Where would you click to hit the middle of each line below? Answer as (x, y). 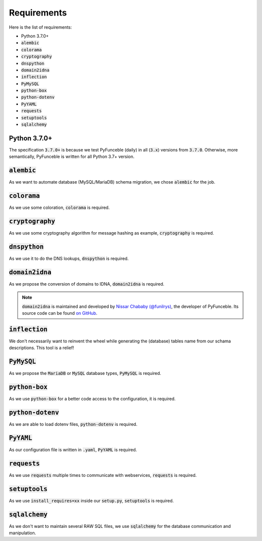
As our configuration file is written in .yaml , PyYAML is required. (73, 450)
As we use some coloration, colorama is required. (59, 208)
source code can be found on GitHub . (60, 313)
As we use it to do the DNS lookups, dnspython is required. (69, 258)
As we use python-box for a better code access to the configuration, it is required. (92, 399)
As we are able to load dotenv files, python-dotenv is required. (73, 424)
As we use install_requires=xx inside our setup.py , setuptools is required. (91, 501)
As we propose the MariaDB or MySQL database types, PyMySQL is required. (85, 373)
